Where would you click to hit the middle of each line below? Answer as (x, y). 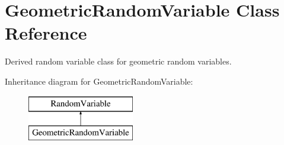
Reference (46, 33)
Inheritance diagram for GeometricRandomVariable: (99, 81)
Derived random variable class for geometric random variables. (118, 61)
